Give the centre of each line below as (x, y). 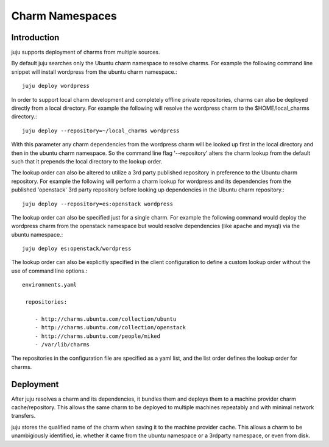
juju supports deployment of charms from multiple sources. (86, 52)
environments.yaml (50, 285)
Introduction (35, 38)
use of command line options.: (49, 271)
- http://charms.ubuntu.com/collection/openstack (110, 327)
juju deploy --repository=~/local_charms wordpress (101, 131)
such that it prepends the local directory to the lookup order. (87, 161)
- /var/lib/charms (62, 345)
